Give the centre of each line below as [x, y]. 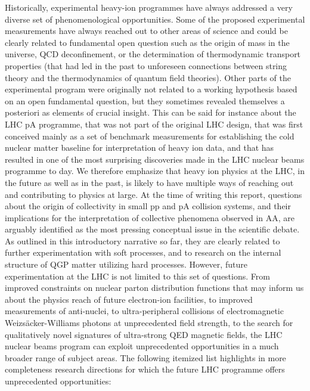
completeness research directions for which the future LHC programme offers [145, 369]
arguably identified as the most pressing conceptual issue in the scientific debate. [152, 229]
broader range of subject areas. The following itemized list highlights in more [145, 357]
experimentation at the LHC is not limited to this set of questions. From [137, 276]
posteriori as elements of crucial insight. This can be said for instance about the [151, 112]
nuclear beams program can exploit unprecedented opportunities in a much [142, 346]
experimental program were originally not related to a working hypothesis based [151, 89]
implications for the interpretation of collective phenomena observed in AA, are [150, 217]
